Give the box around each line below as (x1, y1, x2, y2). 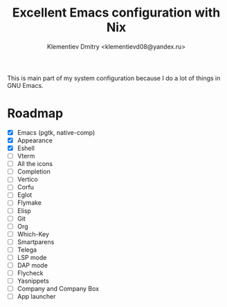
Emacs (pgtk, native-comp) (17, 128, 96, 136)
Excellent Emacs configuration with (12, 5, 221, 21)
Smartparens (17, 237, 55, 246)
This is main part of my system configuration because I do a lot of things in (7, 74, 221, 82)
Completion (17, 167, 51, 176)
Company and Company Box (17, 285, 99, 293)
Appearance (17, 136, 53, 145)
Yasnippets (17, 277, 50, 285)
